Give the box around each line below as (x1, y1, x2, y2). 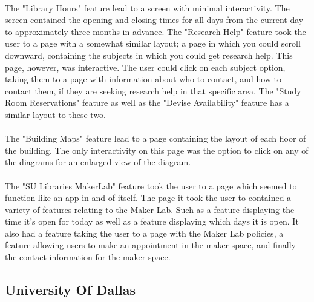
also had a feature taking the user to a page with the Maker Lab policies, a (5, 226, 284, 239)
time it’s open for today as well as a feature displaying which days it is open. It (5, 215, 299, 228)
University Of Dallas (5, 280, 136, 299)
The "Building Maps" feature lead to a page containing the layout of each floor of (5, 132, 306, 145)
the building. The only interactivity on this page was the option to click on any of (5, 143, 309, 156)
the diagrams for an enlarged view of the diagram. (5, 156, 191, 168)
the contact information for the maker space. (5, 251, 171, 263)
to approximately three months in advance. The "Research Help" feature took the (5, 25, 306, 38)
